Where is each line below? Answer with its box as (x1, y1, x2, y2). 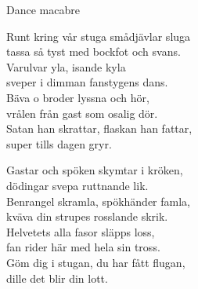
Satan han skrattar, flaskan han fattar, (6, 120, 193, 137)
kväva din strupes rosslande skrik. (6, 208, 168, 225)
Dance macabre (6, 2, 80, 17)
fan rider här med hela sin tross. (6, 239, 160, 255)
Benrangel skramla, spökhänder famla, (6, 192, 190, 209)
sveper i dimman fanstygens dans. (6, 74, 168, 90)
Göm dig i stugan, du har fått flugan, (6, 254, 185, 270)
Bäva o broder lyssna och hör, (6, 89, 149, 105)
